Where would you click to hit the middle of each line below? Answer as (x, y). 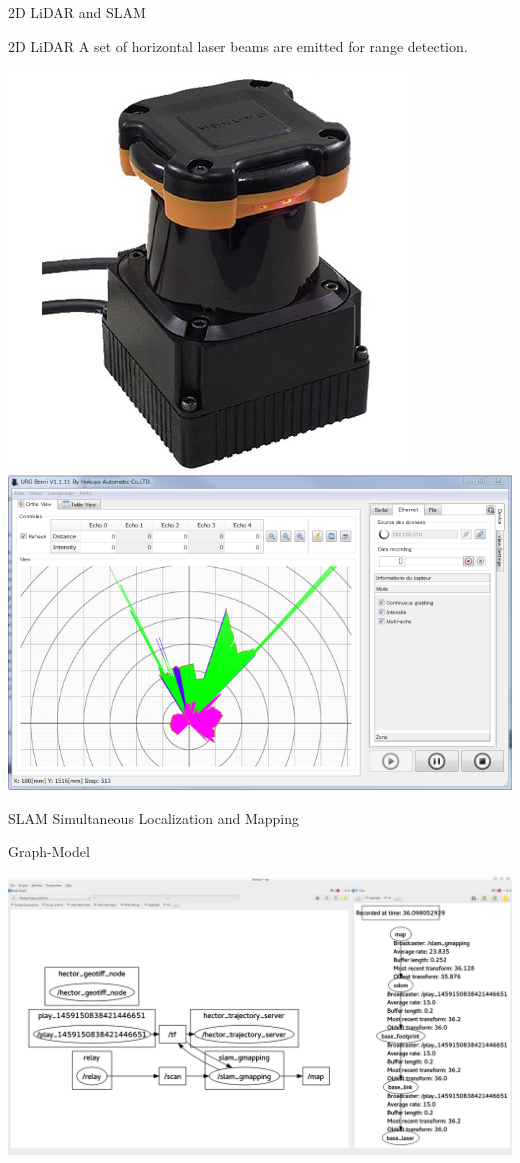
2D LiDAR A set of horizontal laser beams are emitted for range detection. (238, 45)
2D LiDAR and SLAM (77, 12)
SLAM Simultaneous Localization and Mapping (154, 817)
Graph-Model (49, 851)
